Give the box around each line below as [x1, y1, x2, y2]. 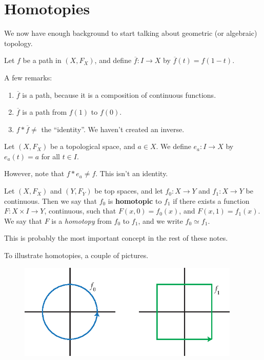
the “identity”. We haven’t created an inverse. [41, 123, 185, 134]
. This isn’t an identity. [95, 168, 168, 179]
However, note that [4, 168, 65, 179]
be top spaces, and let [94, 185, 163, 196]
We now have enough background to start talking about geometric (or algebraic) [4, 28, 257, 38]
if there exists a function [173, 195, 250, 206]
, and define [94, 55, 132, 66]
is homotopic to [108, 195, 162, 206]
